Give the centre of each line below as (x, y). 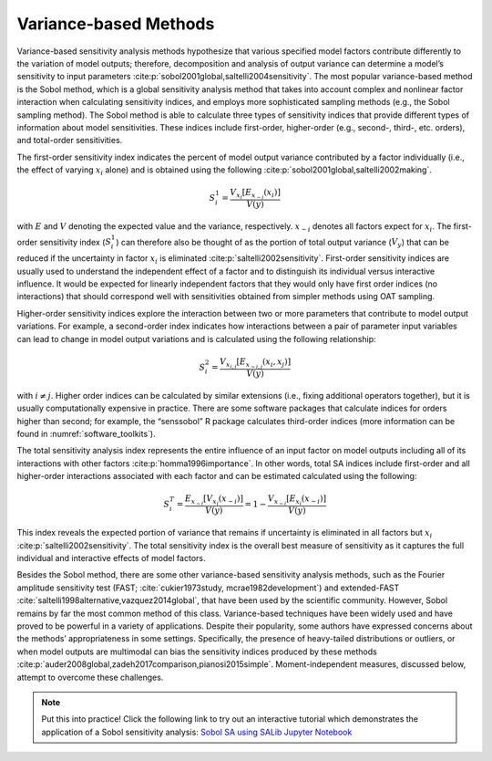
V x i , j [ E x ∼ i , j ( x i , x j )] (256, 363)
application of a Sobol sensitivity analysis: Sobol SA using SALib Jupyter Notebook (197, 732)
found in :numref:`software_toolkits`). (86, 433)
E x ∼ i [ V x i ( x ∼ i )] (214, 500)
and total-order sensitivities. (70, 141)
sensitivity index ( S (76, 242)
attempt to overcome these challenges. (90, 677)
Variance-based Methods (116, 24)
